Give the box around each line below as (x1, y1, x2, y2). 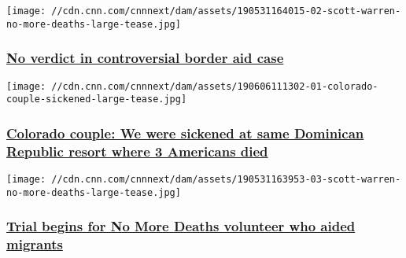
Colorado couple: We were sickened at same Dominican (6, 123, 364, 142)
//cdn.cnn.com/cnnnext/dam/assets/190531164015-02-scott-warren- (51, 6, 401, 17)
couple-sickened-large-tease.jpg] (6, 94, 187, 105)
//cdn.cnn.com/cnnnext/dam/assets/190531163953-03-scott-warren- (51, 173, 401, 185)
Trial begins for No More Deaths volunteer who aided (6, 216, 356, 236)
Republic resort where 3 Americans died (6, 141, 268, 160)
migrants (6, 234, 63, 254)
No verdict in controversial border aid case (6, 48, 284, 68)
